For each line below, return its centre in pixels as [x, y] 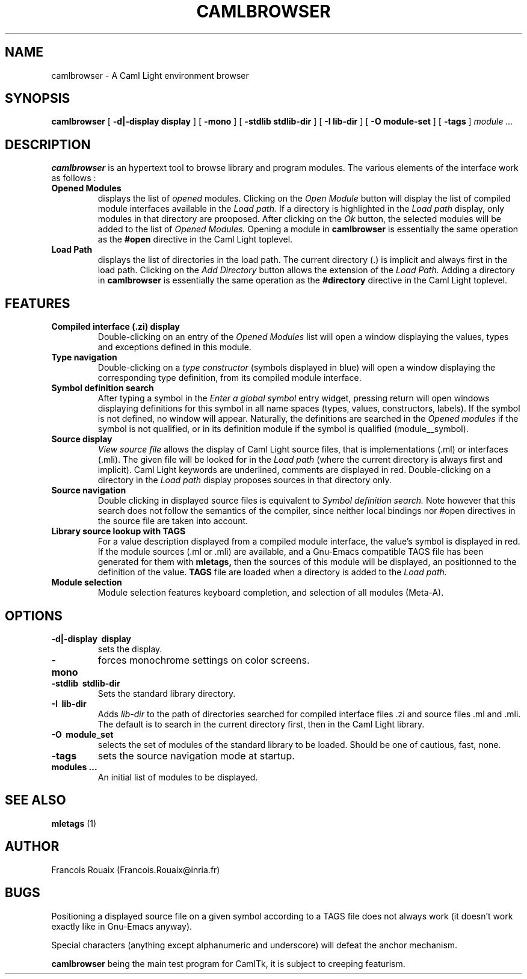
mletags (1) [74, 823]
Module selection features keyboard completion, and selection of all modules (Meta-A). [271, 593]
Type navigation [84, 357]
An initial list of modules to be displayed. [178, 777]
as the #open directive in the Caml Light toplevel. [195, 239]
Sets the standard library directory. [167, 693]
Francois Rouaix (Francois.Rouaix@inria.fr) [136, 869]
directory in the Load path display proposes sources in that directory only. [245, 480]
